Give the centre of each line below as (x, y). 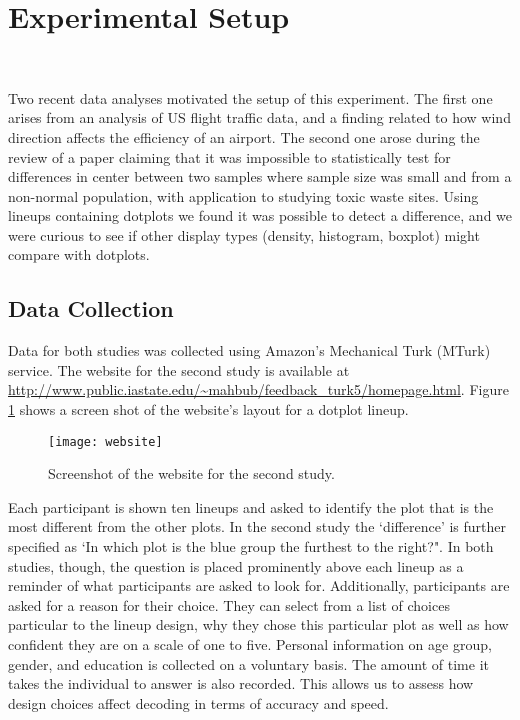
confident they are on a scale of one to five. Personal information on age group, (250, 644)
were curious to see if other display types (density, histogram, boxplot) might (244, 234)
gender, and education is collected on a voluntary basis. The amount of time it (248, 663)
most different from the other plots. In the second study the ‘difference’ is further (257, 526)
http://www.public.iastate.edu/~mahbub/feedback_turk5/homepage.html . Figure (258, 389)
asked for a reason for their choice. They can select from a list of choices (229, 604)
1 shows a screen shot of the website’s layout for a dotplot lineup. (208, 409)
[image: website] (105, 441)
